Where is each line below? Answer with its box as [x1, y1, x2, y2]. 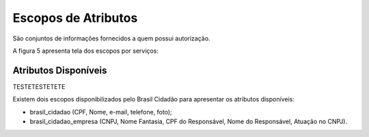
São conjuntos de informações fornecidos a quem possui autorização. [12, 34, 210, 42]
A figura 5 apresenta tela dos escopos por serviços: [12, 47, 159, 55]
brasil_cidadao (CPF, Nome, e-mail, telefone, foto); [29, 108, 172, 116]
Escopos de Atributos [12, 10, 138, 25]
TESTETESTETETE [12, 82, 66, 90]
